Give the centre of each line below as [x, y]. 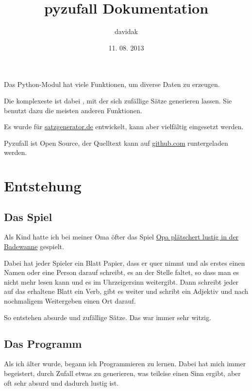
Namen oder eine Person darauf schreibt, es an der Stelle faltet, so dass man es [121, 272]
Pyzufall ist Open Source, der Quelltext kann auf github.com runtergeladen [116, 143]
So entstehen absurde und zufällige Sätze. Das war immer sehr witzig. [108, 317]
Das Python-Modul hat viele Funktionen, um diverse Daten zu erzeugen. [112, 84]
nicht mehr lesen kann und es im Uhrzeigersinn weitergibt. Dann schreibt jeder [121, 281]
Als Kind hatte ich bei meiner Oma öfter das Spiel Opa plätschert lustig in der [121, 237]
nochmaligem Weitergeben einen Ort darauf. [70, 301]
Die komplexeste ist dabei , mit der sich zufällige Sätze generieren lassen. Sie [118, 100]
